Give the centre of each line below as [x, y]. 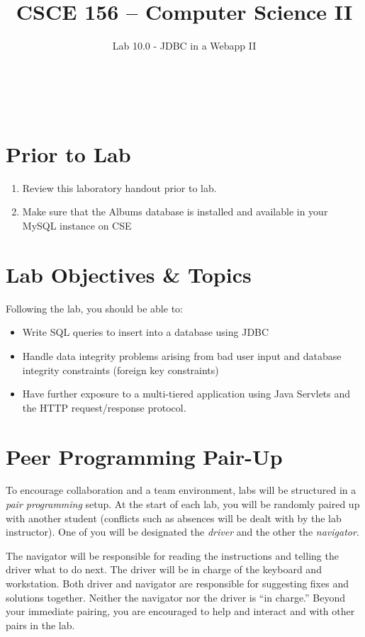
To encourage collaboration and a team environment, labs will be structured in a [181, 490]
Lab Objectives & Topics [129, 274]
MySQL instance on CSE [77, 226]
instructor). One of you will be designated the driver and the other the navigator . [182, 532]
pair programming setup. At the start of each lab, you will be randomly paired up [183, 504]
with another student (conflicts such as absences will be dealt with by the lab [174, 518]
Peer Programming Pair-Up [144, 456]
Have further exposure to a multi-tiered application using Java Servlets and [186, 394]
